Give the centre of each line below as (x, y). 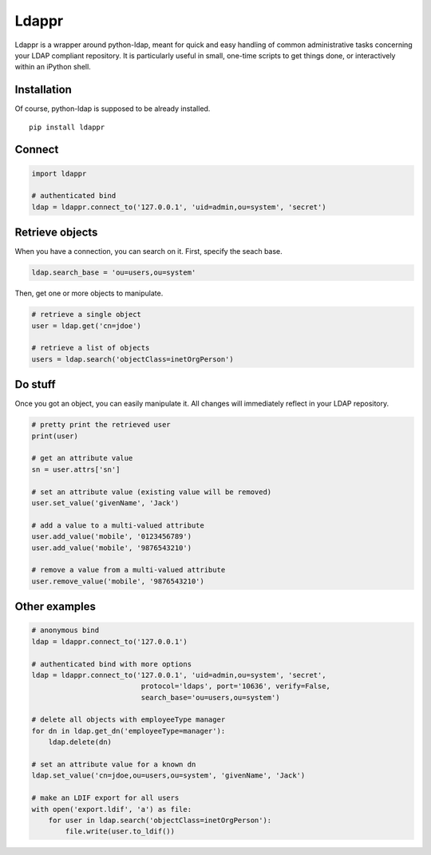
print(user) (55, 436)
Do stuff (35, 384)
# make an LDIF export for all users (105, 798)
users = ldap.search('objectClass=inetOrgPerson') (133, 359)
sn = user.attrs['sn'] (76, 469)
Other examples (55, 607)
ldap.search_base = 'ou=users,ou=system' (114, 273)
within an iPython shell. (53, 67)
